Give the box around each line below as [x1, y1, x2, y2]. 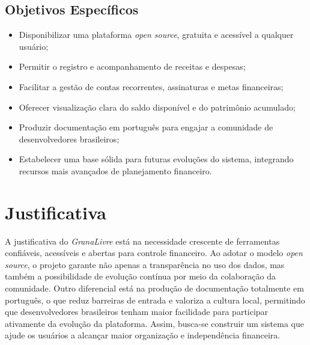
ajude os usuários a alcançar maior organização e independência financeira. [5, 329, 281, 341]
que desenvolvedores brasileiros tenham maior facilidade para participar [5, 305, 269, 318]
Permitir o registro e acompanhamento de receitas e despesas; [19, 60, 246, 73]
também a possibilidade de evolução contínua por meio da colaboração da [5, 270, 276, 282]
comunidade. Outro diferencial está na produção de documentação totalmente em [5, 282, 304, 295]
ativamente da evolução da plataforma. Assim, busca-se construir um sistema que [5, 317, 304, 329]
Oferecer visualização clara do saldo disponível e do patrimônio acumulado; [19, 100, 296, 113]
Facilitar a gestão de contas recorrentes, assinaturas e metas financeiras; [19, 80, 284, 93]
